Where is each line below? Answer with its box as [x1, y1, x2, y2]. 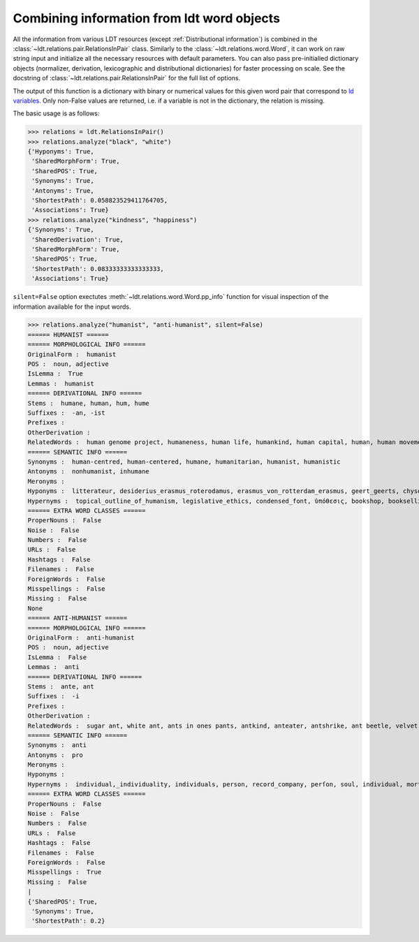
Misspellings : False [27, 585, 105, 593]
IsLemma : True [27, 370, 84, 378]
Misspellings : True [27, 868, 102, 876]
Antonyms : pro [27, 751, 84, 759]
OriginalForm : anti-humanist [27, 633, 135, 642]
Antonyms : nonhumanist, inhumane [27, 468, 149, 476]
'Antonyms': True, [31, 186, 94, 195]
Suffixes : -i [27, 692, 80, 700]
